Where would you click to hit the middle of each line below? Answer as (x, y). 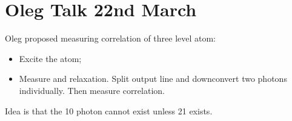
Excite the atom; (50, 58)
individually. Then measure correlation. (92, 90)
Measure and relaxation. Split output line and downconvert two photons (153, 79)
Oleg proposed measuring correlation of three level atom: (111, 38)
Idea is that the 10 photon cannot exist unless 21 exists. (109, 110)
